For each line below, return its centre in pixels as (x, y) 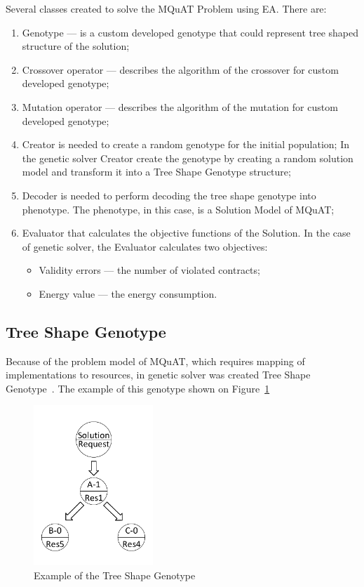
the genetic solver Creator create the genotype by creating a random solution (188, 158)
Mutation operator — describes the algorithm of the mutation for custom (180, 106)
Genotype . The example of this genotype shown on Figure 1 (138, 388)
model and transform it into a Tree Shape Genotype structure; (156, 172)
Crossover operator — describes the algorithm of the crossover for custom (180, 69)
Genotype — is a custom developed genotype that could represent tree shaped (190, 32)
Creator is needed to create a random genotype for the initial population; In (186, 144)
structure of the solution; (76, 46)
